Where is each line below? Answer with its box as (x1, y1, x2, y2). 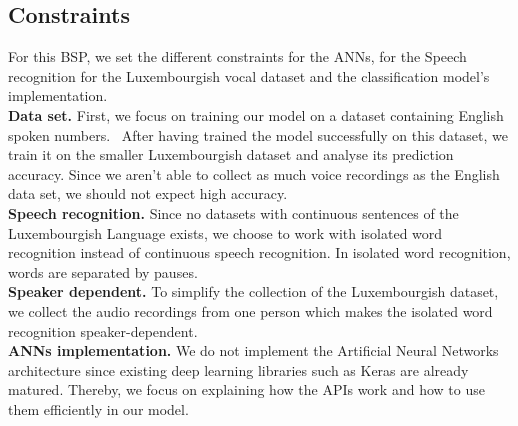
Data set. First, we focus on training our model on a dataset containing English (8, 104, 504, 125)
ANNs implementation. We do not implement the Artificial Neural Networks (8, 340, 499, 361)
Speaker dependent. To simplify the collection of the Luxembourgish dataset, (8, 281, 499, 302)
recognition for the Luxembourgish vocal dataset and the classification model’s (8, 65, 490, 86)
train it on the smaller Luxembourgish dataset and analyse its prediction (8, 144, 454, 165)
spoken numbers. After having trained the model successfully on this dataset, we (8, 124, 508, 145)
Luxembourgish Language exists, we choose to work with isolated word (8, 222, 443, 243)
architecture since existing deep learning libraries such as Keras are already (8, 359, 469, 380)
